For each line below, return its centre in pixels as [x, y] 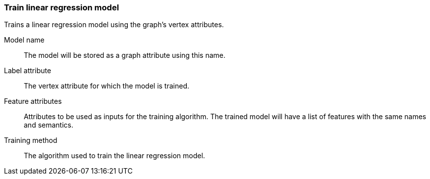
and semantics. [49, 125]
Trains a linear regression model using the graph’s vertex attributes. [114, 25]
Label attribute [28, 71]
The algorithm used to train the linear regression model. [114, 156]
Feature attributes [33, 101]
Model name [24, 40]
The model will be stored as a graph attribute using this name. [125, 55]
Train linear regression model [62, 7]
